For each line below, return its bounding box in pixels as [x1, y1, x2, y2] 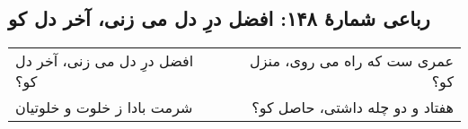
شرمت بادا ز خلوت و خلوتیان [15, 97, 193, 118]
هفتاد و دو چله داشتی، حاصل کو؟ [252, 97, 454, 118]
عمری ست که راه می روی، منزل [250, 50, 454, 72]
